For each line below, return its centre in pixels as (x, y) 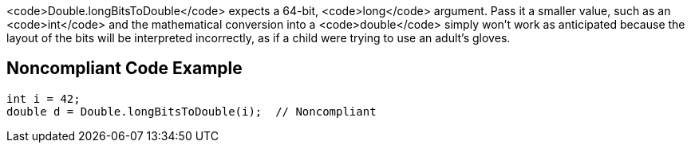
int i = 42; (43, 98)
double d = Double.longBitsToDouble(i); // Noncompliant (192, 111)
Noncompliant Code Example (124, 69)
